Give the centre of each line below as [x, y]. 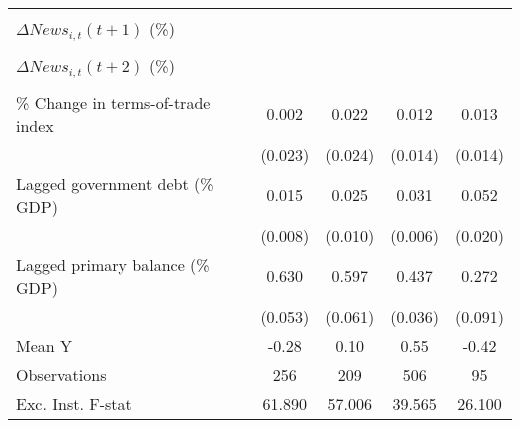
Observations [61, 374]
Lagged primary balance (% [113, 264]
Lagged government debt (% [115, 183]
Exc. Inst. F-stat [74, 403]
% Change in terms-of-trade [113, 102]
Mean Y [44, 345]
